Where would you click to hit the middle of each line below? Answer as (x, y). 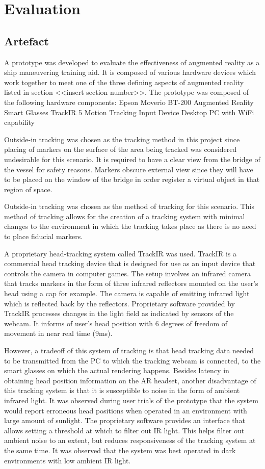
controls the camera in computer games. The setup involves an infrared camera (127, 273)
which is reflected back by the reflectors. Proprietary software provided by (120, 303)
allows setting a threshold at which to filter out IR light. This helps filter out (124, 430)
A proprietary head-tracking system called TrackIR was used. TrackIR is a (120, 253)
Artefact (26, 41)
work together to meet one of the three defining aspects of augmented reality (124, 82)
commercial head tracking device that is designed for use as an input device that (130, 263)
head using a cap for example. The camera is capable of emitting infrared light (127, 293)
